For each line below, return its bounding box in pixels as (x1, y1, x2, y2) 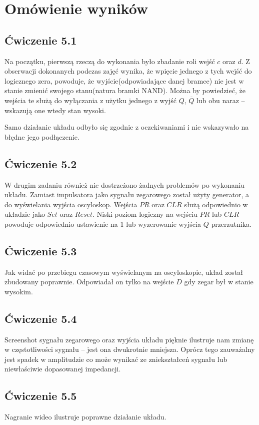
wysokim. (4, 286, 33, 296)
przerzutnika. (211, 218, 251, 229)
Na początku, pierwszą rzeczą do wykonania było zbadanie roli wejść (4, 56, 215, 66)
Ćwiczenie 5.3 (4, 243, 77, 258)
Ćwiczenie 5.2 (4, 156, 77, 171)
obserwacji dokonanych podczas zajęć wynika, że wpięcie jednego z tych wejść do (4, 66, 252, 76)
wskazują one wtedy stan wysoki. (4, 105, 106, 115)
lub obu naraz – (196, 95, 245, 105)
